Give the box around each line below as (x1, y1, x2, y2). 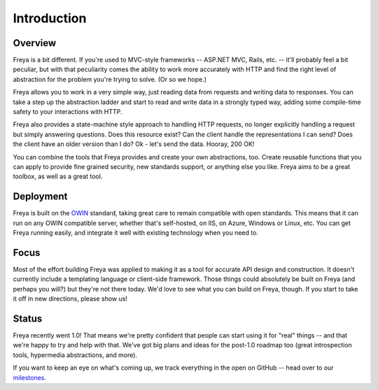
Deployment (13, 191, 68, 203)
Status (13, 312, 43, 324)
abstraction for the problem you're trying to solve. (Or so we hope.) (13, 75, 206, 83)
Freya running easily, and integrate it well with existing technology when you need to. (13, 229, 259, 237)
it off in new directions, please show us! (13, 294, 127, 303)
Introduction (13, 10, 87, 26)
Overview (13, 37, 57, 49)
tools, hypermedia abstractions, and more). (13, 350, 138, 359)
